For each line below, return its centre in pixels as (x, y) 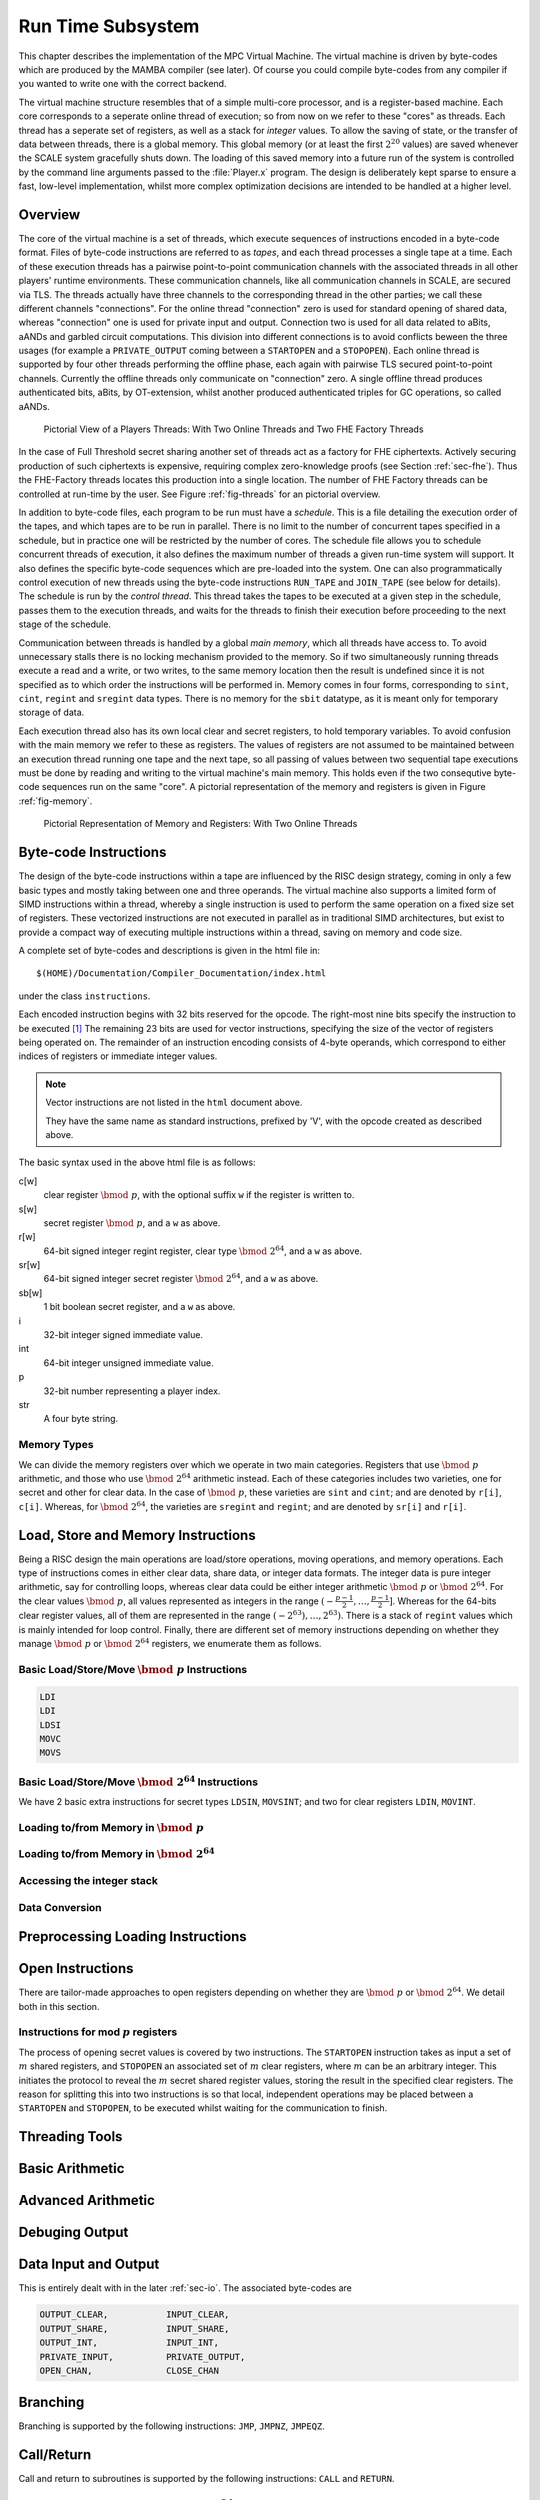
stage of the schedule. (65, 624)
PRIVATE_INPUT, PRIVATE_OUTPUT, (142, 2356)
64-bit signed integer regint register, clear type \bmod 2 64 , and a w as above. (203, 1250)
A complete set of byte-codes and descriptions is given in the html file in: (169, 951)
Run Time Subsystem (109, 26)
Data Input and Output (89, 2264)
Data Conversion (60, 1907)
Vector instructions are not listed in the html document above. (174, 1102)
